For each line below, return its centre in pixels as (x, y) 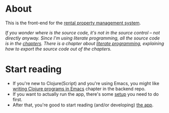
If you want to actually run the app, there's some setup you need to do (86, 94)
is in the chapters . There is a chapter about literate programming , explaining (85, 43)
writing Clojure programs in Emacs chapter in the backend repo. (79, 89)
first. (17, 99)
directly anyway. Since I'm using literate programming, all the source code (82, 38)
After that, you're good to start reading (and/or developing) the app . (83, 105)
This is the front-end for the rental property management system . (73, 23)
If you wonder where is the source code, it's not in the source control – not (83, 32)
